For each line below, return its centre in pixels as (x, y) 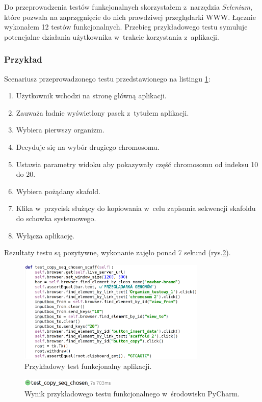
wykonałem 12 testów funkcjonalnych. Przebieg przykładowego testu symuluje (126, 27)
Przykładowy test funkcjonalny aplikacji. (88, 366)
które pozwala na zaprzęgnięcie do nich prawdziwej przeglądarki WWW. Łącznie (130, 17)
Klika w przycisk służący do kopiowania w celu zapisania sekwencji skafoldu (136, 208)
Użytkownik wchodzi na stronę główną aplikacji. (91, 96)
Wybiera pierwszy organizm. (60, 130)
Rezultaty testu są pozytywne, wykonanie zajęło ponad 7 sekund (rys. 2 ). (117, 252)
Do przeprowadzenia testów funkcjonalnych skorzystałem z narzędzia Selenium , (128, 7)
